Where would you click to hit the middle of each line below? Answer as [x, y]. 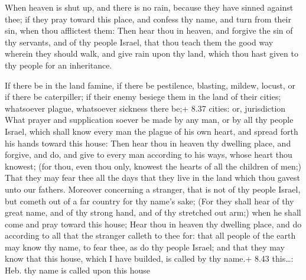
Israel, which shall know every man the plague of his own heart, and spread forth [152, 131]
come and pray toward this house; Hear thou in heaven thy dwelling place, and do [153, 224]
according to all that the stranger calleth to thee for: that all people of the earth [150, 235]
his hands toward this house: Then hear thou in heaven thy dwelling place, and [148, 143]
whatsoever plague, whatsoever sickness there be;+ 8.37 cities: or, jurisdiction [145, 108]
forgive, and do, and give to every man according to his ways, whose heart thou [149, 154]
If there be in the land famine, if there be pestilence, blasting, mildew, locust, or [150, 85]
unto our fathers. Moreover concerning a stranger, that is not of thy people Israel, [153, 189]
